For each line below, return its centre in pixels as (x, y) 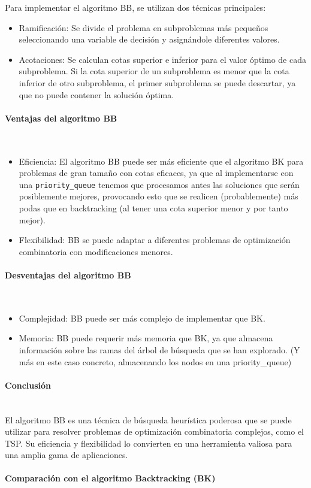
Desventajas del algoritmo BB (68, 275)
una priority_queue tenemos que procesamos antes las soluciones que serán (159, 184)
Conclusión (28, 385)
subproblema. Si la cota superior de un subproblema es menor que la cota (154, 71)
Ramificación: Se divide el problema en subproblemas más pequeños (144, 27)
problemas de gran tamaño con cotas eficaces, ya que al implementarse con (156, 173)
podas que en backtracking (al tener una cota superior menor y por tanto (153, 207)
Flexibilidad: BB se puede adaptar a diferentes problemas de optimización (155, 240)
